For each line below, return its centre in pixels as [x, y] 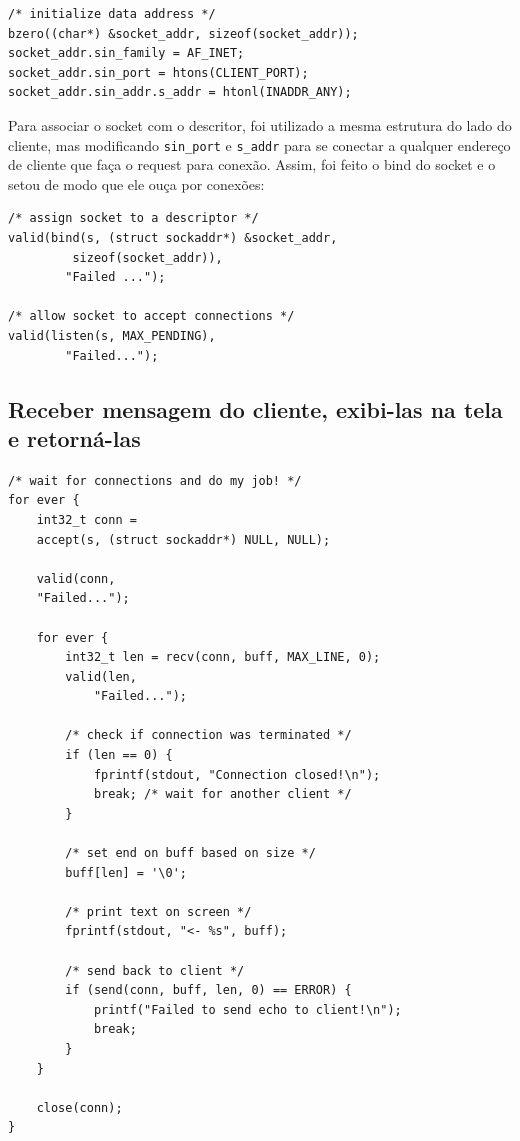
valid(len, [101, 676]
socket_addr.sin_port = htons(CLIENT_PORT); [158, 72]
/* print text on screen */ [158, 911]
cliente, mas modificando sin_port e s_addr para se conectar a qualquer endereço [259, 144]
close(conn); [79, 1107]
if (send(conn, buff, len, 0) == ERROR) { [208, 990]
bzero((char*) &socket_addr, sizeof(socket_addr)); [183, 33]
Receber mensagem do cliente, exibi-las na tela [255, 408]
